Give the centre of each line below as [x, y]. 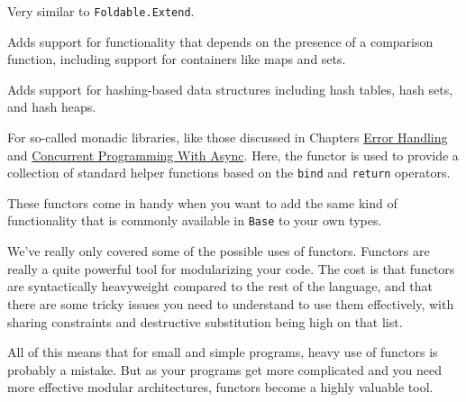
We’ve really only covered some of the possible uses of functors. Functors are [219, 251]
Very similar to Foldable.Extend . [101, 11]
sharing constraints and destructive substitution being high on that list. [205, 321]
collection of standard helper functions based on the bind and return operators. [229, 173]
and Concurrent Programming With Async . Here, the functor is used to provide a [233, 155]
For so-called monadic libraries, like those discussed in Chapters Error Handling [228, 137]
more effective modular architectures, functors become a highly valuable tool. [220, 387]
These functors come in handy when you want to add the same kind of [202, 202]
